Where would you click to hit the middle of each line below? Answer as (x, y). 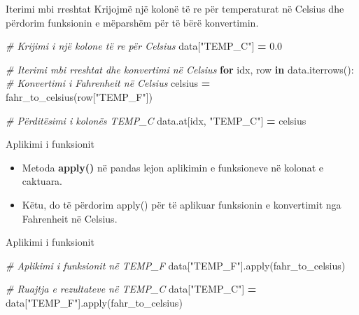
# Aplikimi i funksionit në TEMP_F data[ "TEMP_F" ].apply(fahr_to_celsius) (176, 265)
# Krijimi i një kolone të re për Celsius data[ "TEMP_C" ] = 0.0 (144, 46)
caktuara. (42, 181)
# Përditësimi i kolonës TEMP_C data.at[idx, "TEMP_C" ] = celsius (156, 120)
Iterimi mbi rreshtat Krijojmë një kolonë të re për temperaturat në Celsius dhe (175, 8)
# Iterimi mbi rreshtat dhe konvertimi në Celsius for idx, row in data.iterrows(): (180, 69)
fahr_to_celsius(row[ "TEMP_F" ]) (79, 96)
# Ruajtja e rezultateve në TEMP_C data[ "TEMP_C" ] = (131, 289)
